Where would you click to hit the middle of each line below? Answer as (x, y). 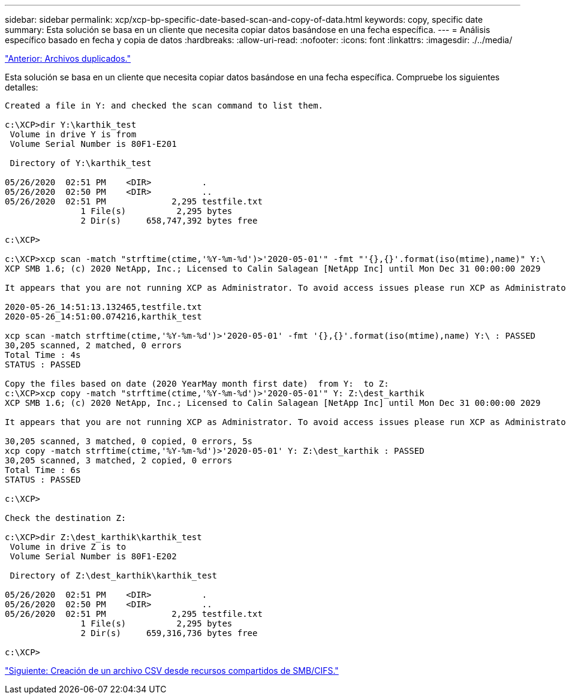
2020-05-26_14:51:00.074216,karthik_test (103, 317)
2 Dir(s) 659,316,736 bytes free (169, 633)
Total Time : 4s (43, 355)
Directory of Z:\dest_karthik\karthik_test (114, 576)
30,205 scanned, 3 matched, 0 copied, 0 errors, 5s (129, 441)
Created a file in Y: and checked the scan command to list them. (164, 106)
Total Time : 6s (43, 470)
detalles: (22, 87)
